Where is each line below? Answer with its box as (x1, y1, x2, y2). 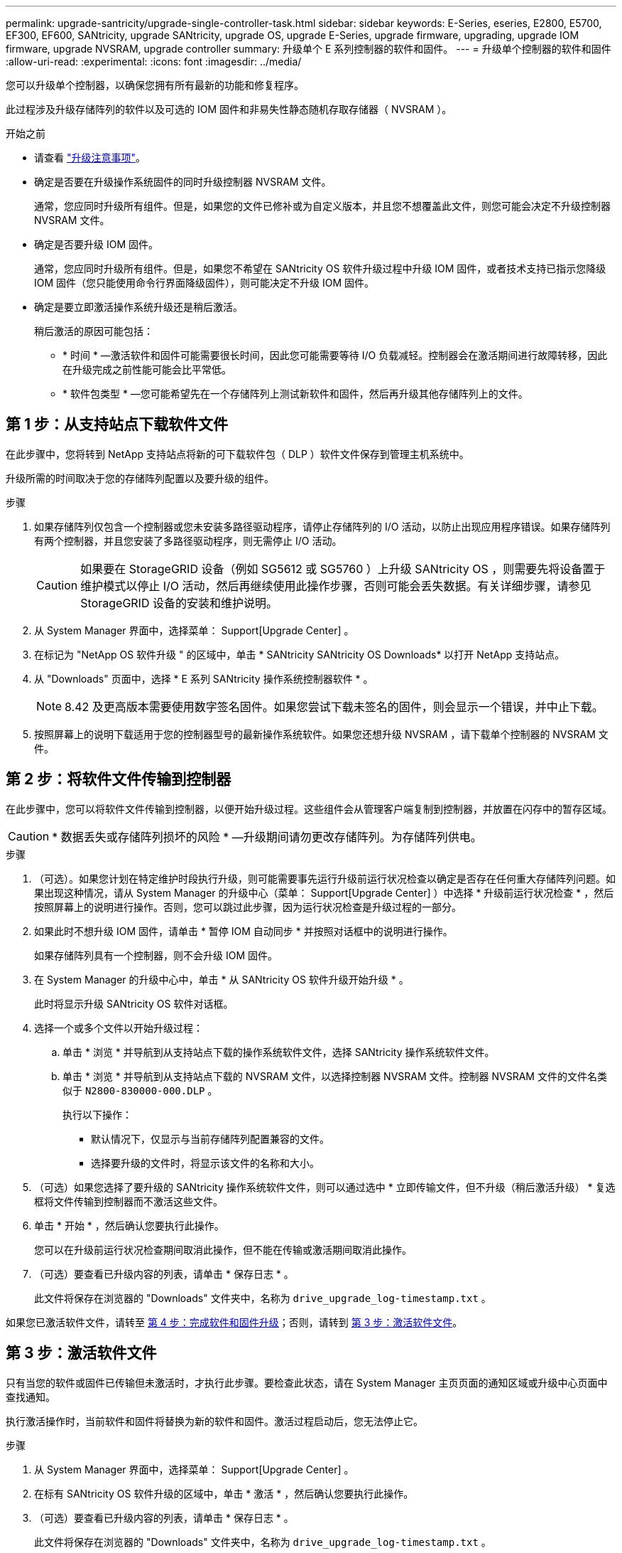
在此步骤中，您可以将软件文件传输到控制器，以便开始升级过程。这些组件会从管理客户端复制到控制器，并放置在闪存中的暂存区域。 (6, 802, 612, 815)
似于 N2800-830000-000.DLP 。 (62, 1084, 218, 1096)
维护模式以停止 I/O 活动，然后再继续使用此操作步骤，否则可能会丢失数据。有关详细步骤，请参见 (80, 578, 591, 593)
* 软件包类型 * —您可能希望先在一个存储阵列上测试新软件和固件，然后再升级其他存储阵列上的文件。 (62, 388, 528, 400)
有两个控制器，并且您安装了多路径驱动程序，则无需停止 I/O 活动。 (34, 534, 342, 547)
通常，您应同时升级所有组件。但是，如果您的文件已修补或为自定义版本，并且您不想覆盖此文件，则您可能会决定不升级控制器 (34, 200, 611, 212)
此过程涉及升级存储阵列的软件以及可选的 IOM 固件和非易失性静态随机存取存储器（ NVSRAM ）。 (6, 103, 452, 115)
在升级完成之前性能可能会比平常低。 (62, 363, 231, 375)
